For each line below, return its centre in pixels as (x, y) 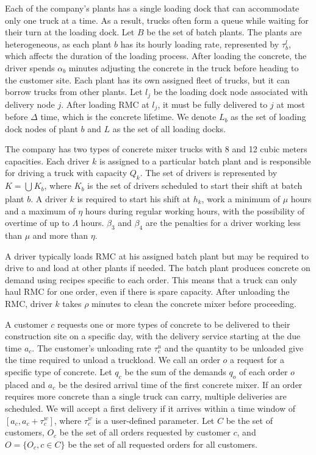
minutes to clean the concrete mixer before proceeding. (194, 303)
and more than (60, 235)
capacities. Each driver (47, 160)
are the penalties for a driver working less (223, 223)
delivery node (30, 104)
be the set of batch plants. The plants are (224, 32)
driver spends (30, 67)
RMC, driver (29, 303)
